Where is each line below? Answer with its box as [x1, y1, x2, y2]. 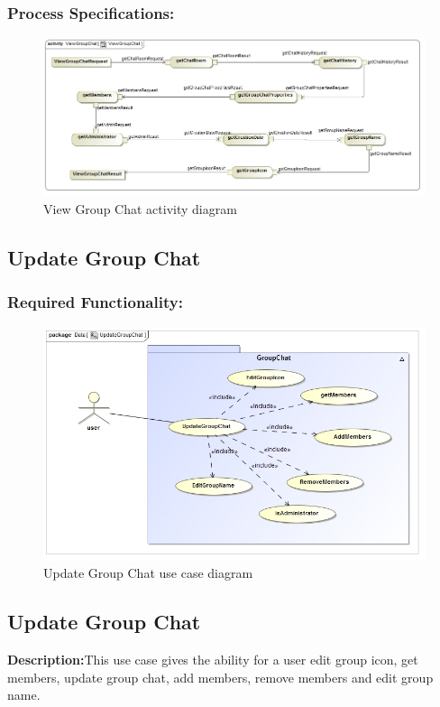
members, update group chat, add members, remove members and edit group [7, 667, 434, 686]
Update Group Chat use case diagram [43, 563, 253, 582]
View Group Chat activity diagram [43, 200, 237, 219]
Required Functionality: [7, 291, 183, 313]
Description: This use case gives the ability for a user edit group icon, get [7, 650, 418, 669]
